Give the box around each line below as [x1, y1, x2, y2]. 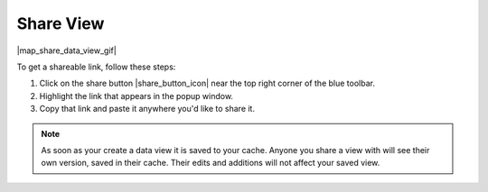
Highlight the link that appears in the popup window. [39, 90, 234, 101]
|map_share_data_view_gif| [16, 45, 117, 56]
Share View [16, 14, 105, 33]
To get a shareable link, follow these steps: [16, 61, 176, 72]
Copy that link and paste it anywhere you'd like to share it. [39, 104, 255, 114]
